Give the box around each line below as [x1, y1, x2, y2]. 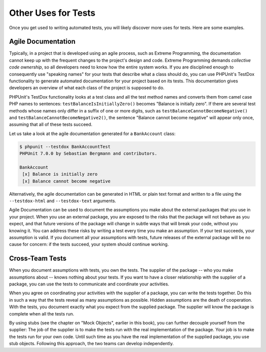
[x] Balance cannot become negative [22, 178, 111, 184]
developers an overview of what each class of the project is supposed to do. [9, 85, 165, 91]
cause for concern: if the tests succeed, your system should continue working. [9, 242, 169, 247]
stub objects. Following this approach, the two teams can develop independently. [9, 341, 174, 347]
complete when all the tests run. [9, 311, 74, 317]
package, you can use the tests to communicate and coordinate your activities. [9, 281, 169, 287]
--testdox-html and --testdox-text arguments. [9, 198, 116, 204]
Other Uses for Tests [9, 7, 96, 18]
